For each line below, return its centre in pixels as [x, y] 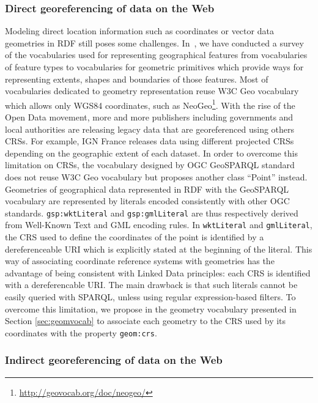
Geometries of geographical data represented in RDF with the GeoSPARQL [147, 189]
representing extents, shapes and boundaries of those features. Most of [137, 79]
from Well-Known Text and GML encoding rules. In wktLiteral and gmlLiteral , [159, 225]
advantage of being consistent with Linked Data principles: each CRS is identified [158, 272]
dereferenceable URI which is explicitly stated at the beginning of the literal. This [159, 249]
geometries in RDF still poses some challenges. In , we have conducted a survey [154, 43]
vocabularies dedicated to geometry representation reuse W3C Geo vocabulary [152, 91]
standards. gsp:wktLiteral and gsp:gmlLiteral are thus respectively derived [152, 213]
